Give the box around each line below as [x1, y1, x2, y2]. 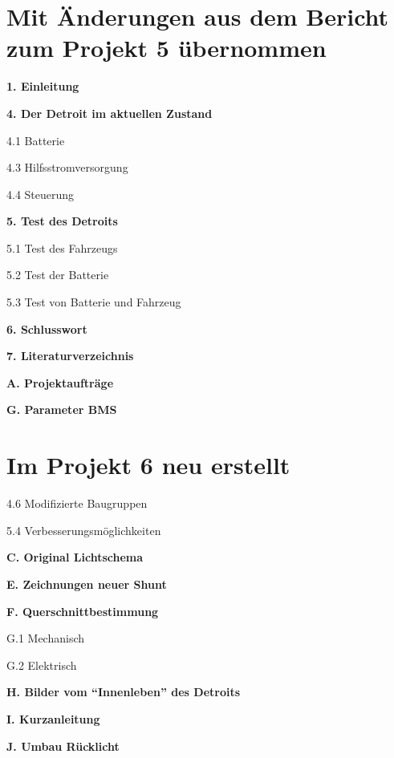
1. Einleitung [6, 78, 79, 95]
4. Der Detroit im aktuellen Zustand [6, 104, 213, 121]
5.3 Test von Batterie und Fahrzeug [6, 294, 181, 310]
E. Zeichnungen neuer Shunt [6, 575, 167, 592]
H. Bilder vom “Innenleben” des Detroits [6, 683, 241, 700]
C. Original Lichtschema [6, 549, 144, 565]
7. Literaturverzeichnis [6, 347, 134, 364]
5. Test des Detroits [6, 213, 118, 229]
